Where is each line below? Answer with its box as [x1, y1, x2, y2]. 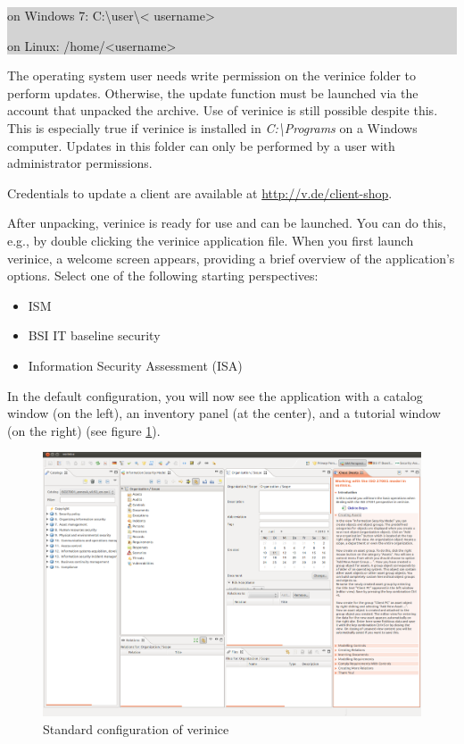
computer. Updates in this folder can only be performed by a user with [7, 136, 395, 155]
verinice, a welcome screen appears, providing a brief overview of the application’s [7, 248, 455, 267]
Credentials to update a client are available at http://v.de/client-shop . [7, 183, 393, 202]
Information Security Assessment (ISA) [28, 355, 243, 374]
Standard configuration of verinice [43, 719, 229, 738]
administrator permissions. [7, 154, 153, 172]
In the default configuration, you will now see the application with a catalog [7, 386, 423, 405]
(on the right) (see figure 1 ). [7, 421, 161, 439]
